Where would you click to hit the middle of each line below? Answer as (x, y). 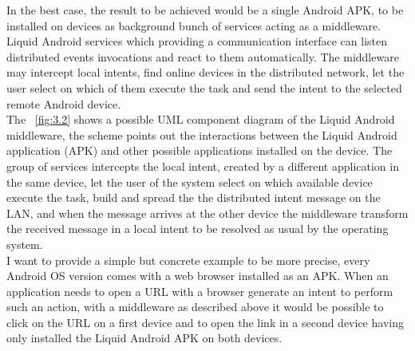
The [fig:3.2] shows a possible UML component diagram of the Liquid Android (201, 119)
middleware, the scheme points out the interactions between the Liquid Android (202, 134)
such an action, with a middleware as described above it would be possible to (195, 307)
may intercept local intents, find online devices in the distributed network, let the (206, 72)
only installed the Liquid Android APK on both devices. (144, 338)
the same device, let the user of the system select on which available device (190, 181)
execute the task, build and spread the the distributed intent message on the (194, 197)
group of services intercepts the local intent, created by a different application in (203, 166)
